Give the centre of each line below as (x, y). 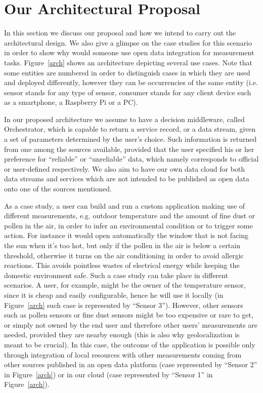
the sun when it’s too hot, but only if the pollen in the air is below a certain (122, 245)
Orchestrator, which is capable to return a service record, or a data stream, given (130, 129)
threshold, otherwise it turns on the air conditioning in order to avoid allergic (124, 255)
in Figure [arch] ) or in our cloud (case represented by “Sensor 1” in (108, 374)
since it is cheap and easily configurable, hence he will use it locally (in (114, 294)
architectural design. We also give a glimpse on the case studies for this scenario (128, 42)
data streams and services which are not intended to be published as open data (127, 179)
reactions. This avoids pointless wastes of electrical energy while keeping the (122, 265)
